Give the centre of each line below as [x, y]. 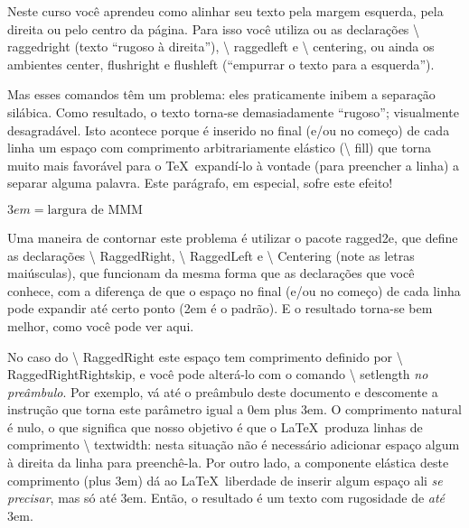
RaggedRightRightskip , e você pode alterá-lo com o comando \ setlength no [218, 374]
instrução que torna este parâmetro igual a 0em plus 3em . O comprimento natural [234, 409]
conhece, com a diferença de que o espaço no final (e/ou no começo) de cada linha [234, 290]
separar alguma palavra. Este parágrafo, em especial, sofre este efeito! [200, 183]
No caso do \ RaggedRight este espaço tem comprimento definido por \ [205, 356]
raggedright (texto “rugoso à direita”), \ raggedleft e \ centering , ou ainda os [221, 46]
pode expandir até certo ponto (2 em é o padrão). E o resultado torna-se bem [220, 308]
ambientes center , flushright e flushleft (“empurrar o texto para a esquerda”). [221, 64]
